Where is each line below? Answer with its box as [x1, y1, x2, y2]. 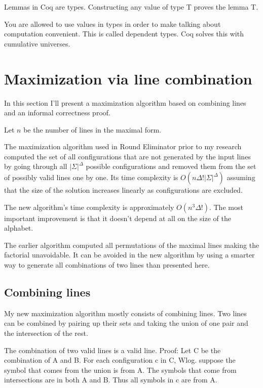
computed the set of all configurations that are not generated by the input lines [4, 151, 251, 161]
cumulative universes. [4, 38, 70, 49]
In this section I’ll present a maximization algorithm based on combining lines [4, 97, 246, 108]
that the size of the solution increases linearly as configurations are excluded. [4, 185, 243, 195]
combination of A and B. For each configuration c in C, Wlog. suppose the [4, 355, 236, 365]
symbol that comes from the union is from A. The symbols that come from [4, 364, 237, 375]
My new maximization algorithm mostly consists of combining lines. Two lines [4, 308, 247, 318]
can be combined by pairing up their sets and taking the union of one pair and [4, 318, 248, 328]
